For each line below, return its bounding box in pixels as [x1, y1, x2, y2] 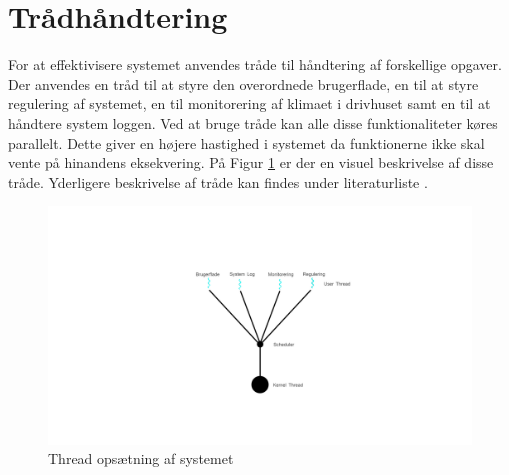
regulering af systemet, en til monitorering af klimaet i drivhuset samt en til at [8, 93, 491, 114]
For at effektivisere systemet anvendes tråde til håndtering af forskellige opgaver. [8, 54, 502, 75]
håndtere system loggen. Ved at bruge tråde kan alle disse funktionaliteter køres [8, 112, 498, 133]
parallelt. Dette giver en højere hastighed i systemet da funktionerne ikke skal [8, 132, 485, 153]
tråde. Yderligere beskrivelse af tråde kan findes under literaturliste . [8, 171, 428, 192]
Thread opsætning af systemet [48, 448, 234, 469]
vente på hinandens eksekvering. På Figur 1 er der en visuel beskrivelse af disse [8, 152, 494, 173]
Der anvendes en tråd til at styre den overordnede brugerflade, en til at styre [8, 73, 479, 94]
